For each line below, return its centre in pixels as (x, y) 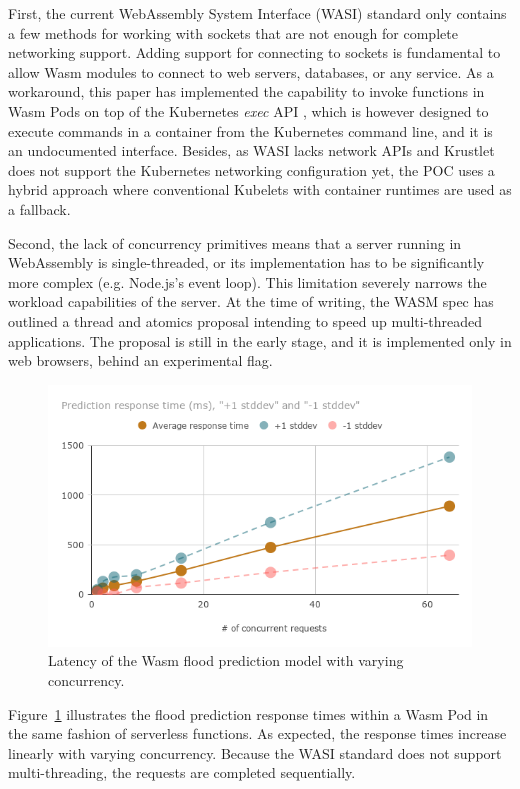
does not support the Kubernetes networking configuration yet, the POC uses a (251, 169)
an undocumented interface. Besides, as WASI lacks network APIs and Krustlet (251, 150)
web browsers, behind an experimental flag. (140, 360)
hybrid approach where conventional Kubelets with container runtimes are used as (260, 189)
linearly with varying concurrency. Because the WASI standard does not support (255, 752)
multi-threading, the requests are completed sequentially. (182, 772)
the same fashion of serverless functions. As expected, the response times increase (257, 733)
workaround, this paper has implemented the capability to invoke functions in (246, 91)
